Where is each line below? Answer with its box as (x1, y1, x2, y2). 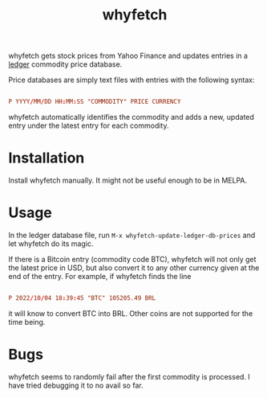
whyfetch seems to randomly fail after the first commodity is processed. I (8, 371, 250, 381)
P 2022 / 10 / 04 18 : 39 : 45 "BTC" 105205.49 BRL (8, 293, 156, 302)
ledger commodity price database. (8, 59, 123, 69)
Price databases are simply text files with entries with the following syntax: (8, 75, 255, 85)
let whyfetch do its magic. (8, 239, 94, 248)
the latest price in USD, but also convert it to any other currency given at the (8, 263, 260, 273)
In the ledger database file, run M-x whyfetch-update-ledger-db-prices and (8, 230, 256, 240)
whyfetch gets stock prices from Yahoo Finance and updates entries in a (8, 51, 249, 61)
